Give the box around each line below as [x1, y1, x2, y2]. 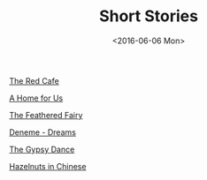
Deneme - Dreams [9, 126, 77, 138]
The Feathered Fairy [9, 109, 83, 120]
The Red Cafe [9, 75, 59, 86]
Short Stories [98, 6, 199, 26]
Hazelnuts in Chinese [9, 161, 87, 171]
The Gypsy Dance [9, 144, 75, 154]
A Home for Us [9, 93, 64, 103]
